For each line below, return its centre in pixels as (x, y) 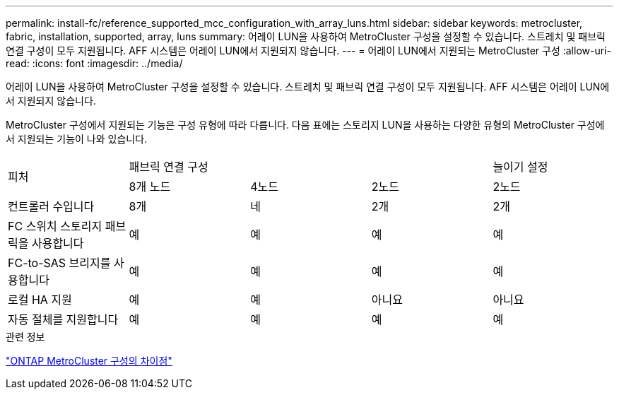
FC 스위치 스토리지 (55, 226)
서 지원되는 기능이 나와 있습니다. (77, 139)
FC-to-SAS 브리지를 (59, 263)
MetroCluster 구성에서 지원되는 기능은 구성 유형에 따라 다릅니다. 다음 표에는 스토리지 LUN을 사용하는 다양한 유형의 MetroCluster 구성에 (305, 125)
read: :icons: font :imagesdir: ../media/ (94, 63)
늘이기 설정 (520, 167)
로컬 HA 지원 (40, 300)
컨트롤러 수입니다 (51, 206)
